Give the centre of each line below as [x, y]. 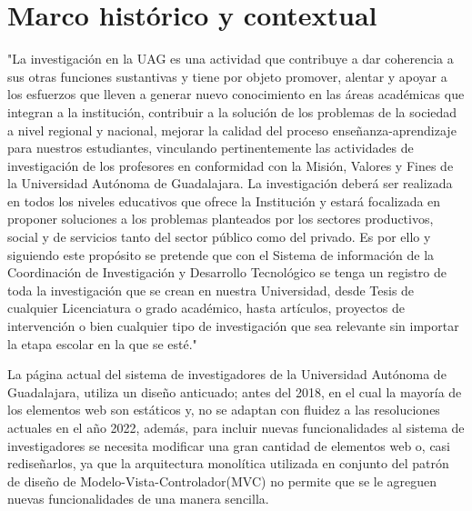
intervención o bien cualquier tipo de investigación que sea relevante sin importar [233, 326]
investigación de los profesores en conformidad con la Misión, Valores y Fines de [231, 165]
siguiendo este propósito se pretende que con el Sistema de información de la [221, 254]
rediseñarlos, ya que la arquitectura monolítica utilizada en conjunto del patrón [228, 463]
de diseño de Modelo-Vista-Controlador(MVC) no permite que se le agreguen [222, 481]
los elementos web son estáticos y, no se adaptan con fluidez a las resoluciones [224, 410]
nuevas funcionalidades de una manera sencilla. [138, 499]
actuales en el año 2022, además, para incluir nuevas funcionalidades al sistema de [236, 427]
